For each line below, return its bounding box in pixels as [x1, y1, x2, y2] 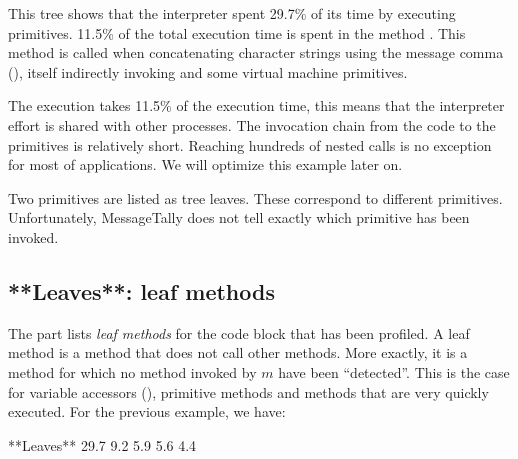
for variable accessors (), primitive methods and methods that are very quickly [8, 381, 489, 402]
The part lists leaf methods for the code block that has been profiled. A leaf [8, 322, 470, 343]
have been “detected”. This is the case [278, 361, 510, 382]
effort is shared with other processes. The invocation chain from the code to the [8, 114, 496, 135]
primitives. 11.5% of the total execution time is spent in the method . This [8, 22, 466, 43]
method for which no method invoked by [8, 361, 257, 382]
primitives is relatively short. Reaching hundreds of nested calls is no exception [8, 134, 492, 155]
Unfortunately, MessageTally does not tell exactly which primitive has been [8, 207, 470, 228]
